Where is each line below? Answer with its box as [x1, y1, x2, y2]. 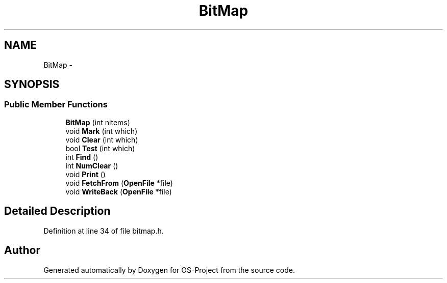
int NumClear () [65, 161, 118, 170]
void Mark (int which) [65, 126, 138, 135]
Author [4, 244, 40, 257]
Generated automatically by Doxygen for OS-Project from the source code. [43, 265, 295, 274]
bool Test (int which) [65, 144, 135, 153]
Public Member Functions [4, 99, 108, 110]
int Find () [65, 152, 98, 161]
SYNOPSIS [4, 78, 60, 91]
